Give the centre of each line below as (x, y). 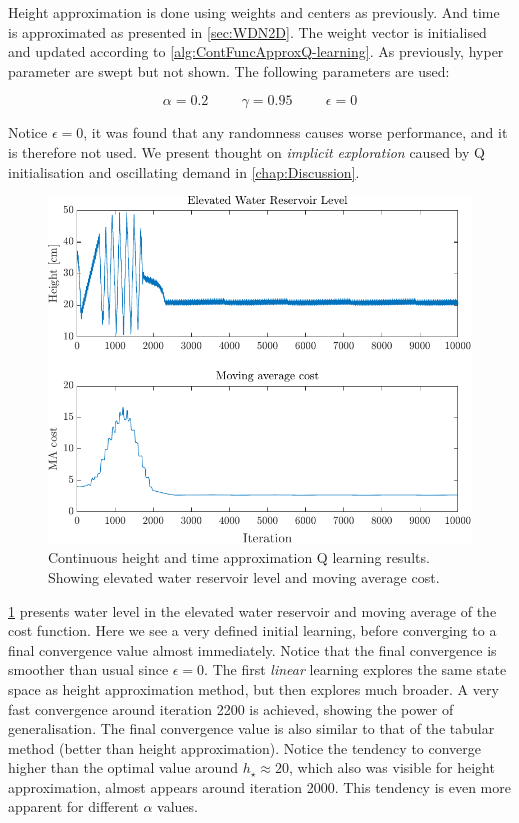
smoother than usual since (88, 669)
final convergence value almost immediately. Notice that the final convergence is (252, 649)
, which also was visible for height (391, 767)
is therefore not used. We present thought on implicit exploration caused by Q (246, 151)
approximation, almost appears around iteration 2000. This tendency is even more (259, 786)
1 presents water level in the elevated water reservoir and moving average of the (252, 610)
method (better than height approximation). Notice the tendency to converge (245, 747)
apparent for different (73, 806)
